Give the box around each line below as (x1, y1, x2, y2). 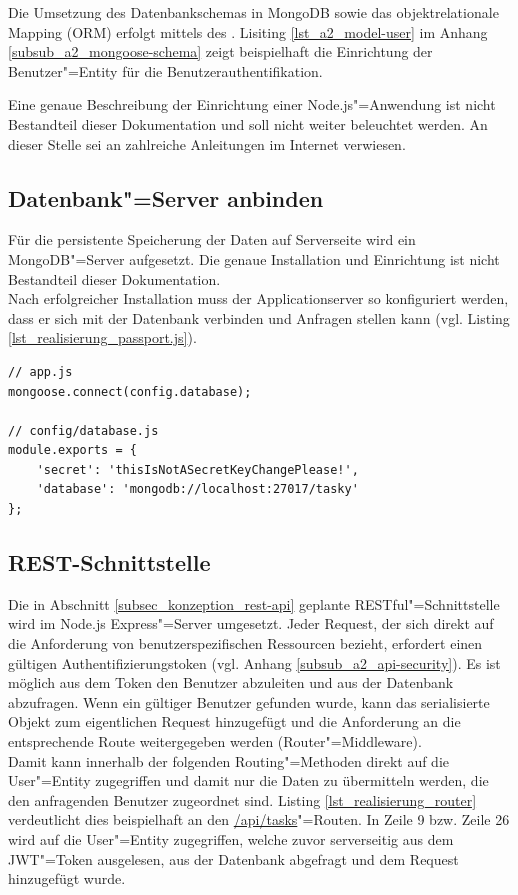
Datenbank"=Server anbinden (8, 182, 324, 213)
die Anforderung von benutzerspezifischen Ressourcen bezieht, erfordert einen (8, 633, 483, 654)
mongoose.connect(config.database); (8, 384, 252, 399)
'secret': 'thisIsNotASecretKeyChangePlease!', (36, 462, 359, 477)
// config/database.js (8, 423, 159, 438)
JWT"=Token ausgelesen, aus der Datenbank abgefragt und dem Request (8, 848, 459, 869)
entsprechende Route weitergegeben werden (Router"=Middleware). (8, 731, 422, 752)
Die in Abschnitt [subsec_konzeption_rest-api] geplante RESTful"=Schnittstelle (8, 593, 500, 614)
